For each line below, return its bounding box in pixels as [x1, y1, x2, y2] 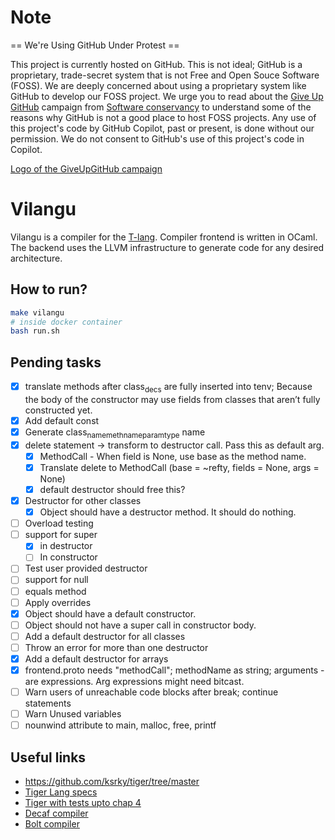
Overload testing [24, 517, 94, 530]
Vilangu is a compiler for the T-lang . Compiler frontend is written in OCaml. [10, 231, 318, 243]
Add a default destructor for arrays [24, 652, 169, 665]
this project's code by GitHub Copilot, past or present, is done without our [10, 122, 315, 134]
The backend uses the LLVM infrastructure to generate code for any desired [10, 241, 325, 253]
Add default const [24, 414, 100, 426]
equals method [24, 585, 87, 597]
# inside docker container [10, 317, 123, 327]
